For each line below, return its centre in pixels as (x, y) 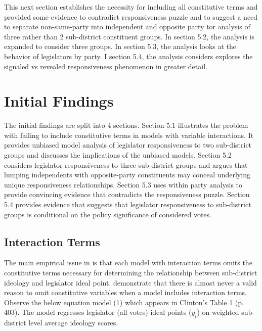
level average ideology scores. (73, 323)
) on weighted (218, 312)
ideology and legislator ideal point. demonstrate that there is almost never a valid (130, 282)
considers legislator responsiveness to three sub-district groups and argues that (126, 164)
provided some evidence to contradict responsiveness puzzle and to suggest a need (131, 16)
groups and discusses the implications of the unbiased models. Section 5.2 (118, 155)
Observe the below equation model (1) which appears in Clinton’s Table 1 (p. (124, 302)
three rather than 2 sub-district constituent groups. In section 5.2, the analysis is (129, 36)
